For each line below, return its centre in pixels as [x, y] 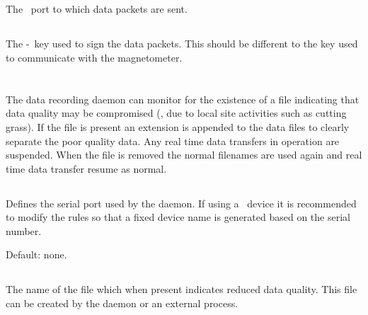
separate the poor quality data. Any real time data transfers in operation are [173, 141]
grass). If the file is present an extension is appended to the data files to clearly [178, 126]
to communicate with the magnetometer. [94, 57]
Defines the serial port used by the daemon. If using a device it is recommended [181, 203]
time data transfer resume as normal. [86, 168]
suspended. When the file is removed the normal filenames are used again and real [184, 155]
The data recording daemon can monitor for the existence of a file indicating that [183, 99]
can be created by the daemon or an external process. [122, 303]
